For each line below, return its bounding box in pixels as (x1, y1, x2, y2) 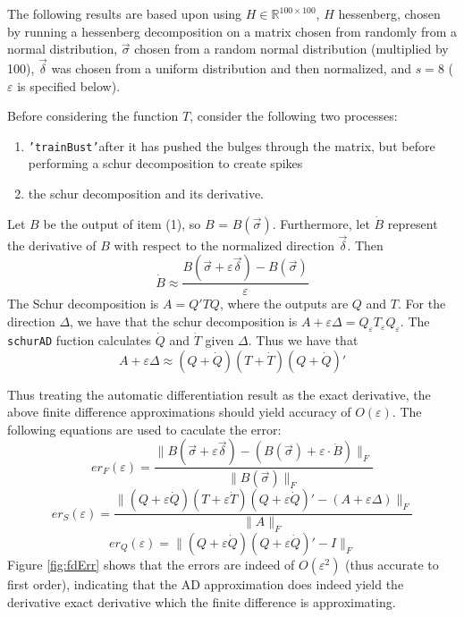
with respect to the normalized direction (114, 235, 334, 254)
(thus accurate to (345, 555, 439, 573)
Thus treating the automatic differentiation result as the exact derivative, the (7, 385, 431, 403)
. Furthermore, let (272, 214, 370, 232)
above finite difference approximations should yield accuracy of (7, 402, 351, 421)
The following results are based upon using (7, 4, 242, 22)
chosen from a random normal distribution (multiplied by (134, 39, 449, 58)
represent (387, 214, 438, 232)
